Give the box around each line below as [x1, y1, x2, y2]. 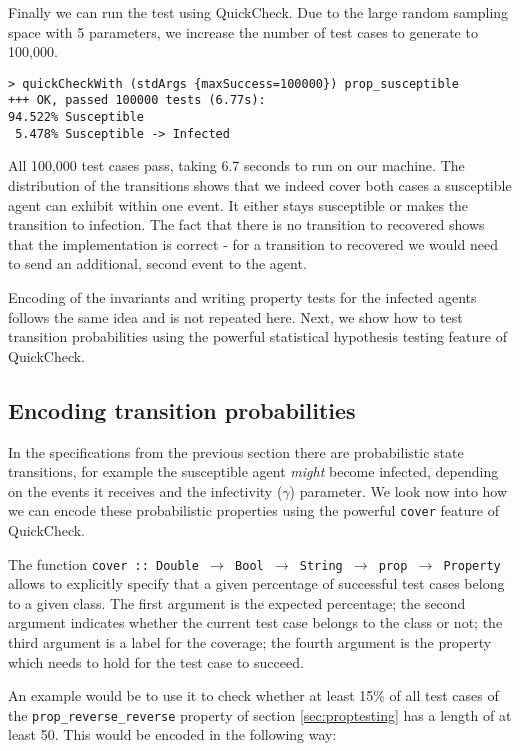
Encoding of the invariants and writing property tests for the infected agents [8, 286, 477, 307]
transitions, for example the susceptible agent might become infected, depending [8, 461, 499, 482]
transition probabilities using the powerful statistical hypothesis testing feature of [8, 326, 507, 347]
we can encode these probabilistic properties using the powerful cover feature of [8, 500, 499, 521]
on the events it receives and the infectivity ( [8, 480, 283, 501]
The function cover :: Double [8, 553, 200, 574]
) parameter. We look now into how [289, 480, 508, 501]
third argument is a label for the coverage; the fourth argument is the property [8, 632, 492, 653]
